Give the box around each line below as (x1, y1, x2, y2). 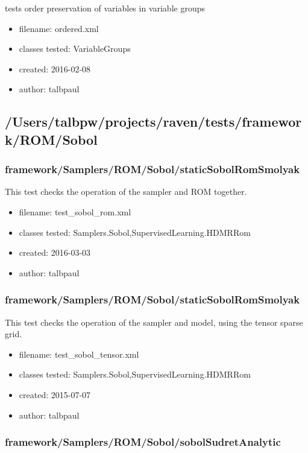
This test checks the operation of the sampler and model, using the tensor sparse (5, 315, 303, 328)
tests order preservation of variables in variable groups (5, 2, 205, 14)
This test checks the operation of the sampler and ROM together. (5, 185, 247, 198)
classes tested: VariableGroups (19, 42, 131, 55)
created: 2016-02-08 (19, 62, 91, 75)
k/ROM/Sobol (5, 130, 98, 148)
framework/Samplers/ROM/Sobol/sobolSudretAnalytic (5, 434, 281, 449)
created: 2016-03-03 (19, 246, 91, 259)
